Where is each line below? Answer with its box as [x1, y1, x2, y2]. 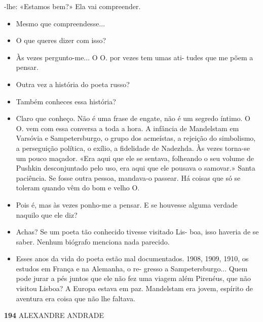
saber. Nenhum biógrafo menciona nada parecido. [16, 236, 170, 247]
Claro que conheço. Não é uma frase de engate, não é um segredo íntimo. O [16, 113, 251, 124]
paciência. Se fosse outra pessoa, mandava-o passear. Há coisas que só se [16, 172, 241, 183]
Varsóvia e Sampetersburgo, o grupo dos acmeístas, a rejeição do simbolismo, [16, 133, 256, 143]
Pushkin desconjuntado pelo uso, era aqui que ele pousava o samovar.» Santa [16, 163, 255, 173]
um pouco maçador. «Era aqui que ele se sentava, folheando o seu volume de [16, 152, 254, 163]
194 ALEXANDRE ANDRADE [4, 310, 104, 320]
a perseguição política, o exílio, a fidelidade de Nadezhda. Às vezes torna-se [16, 142, 250, 153]
